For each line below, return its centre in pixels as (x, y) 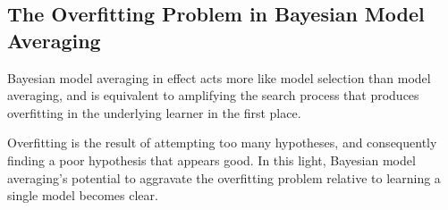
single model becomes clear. (83, 195)
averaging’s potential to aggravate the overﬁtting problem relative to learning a (224, 177)
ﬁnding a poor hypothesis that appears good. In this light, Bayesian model (211, 160)
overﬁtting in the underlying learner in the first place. (154, 112)
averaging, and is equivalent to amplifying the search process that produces (213, 95)
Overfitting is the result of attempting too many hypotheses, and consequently (222, 143)
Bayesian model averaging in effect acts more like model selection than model (219, 77)
